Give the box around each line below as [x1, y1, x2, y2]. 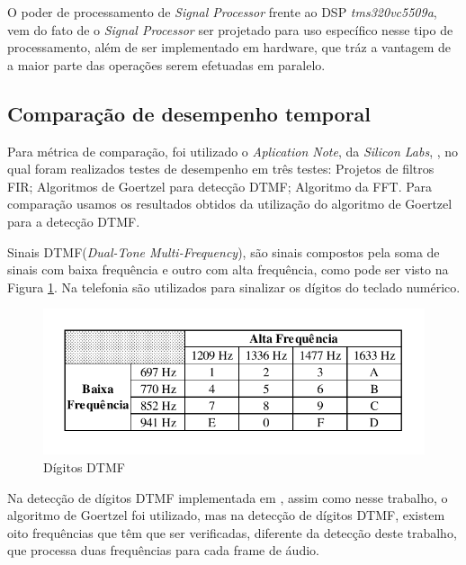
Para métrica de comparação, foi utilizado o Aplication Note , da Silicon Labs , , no [7, 141, 459, 160]
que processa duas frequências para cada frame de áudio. [7, 541, 319, 560]
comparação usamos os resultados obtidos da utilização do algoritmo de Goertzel [7, 194, 453, 213]
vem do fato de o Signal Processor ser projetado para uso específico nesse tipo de [7, 20, 453, 39]
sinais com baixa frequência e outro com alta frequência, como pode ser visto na [7, 260, 449, 279]
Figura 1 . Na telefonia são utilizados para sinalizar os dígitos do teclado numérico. [7, 277, 461, 296]
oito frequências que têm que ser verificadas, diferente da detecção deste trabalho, [7, 523, 457, 542]
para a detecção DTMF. [7, 211, 140, 230]
